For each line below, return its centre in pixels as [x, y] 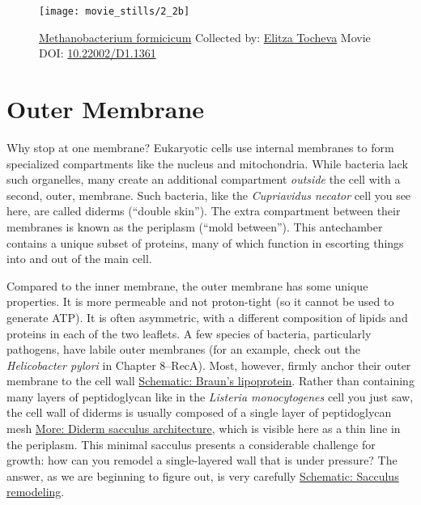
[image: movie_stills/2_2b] [115, 11]
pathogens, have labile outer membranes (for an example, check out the [183, 349]
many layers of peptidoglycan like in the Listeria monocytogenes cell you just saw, [210, 396]
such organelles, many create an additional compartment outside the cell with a [204, 179]
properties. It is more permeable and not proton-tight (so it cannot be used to [200, 301]
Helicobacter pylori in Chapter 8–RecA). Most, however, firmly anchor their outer [209, 365]
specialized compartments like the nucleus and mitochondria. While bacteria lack [207, 163]
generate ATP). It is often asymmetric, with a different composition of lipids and [207, 317]
